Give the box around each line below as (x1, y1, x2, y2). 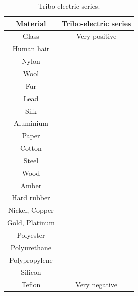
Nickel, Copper (8, 205, 54, 215)
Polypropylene (9, 254, 53, 265)
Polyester (17, 229, 45, 240)
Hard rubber (12, 192, 50, 203)
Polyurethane (10, 242, 51, 252)
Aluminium (13, 118, 48, 128)
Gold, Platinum (7, 217, 55, 228)
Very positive (76, 31, 117, 41)
